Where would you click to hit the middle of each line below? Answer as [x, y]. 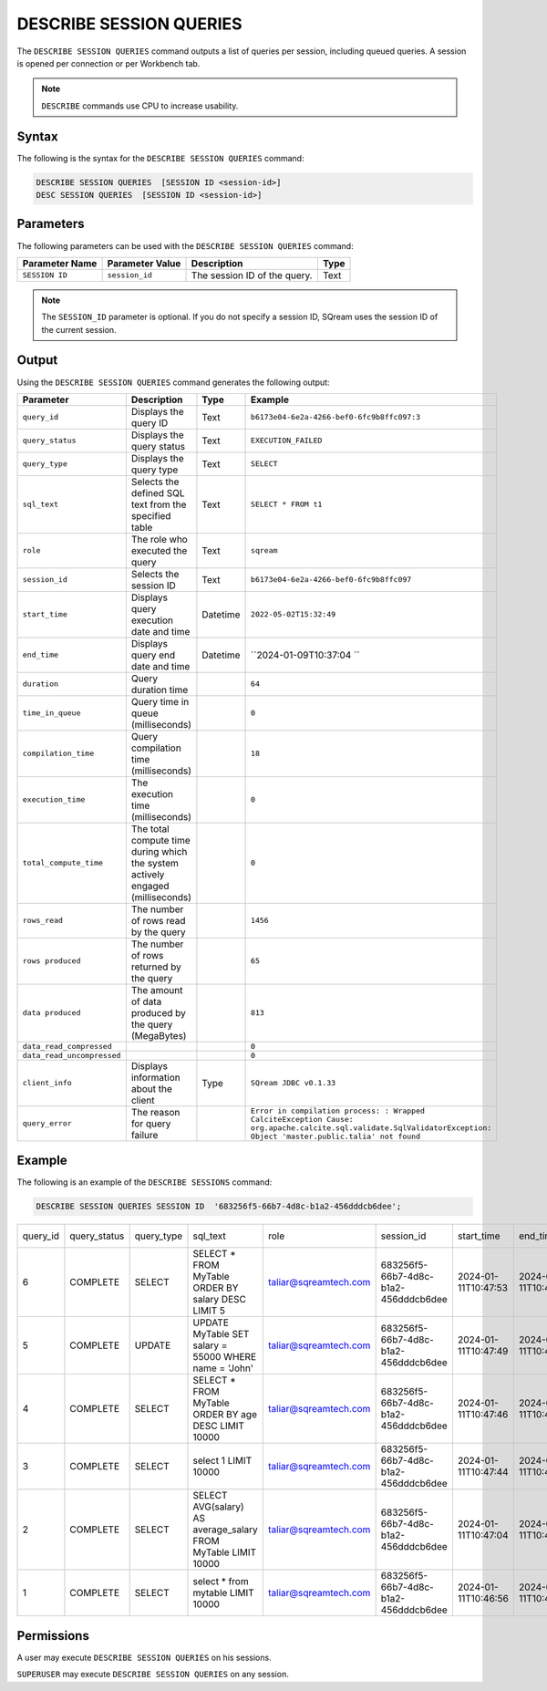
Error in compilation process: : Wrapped [338, 1110]
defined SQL [158, 493]
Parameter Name [60, 263]
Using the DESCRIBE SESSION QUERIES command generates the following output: [173, 382]
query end [153, 655]
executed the [159, 550]
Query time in [160, 701]
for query [151, 1124]
